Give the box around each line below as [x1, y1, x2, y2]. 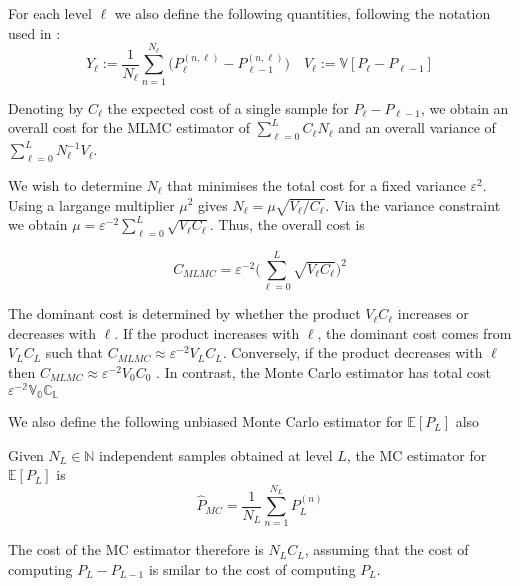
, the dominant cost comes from [317, 322, 512, 343]
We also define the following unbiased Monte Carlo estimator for [8, 411, 403, 432]
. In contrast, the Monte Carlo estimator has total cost [156, 361, 491, 382]
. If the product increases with [114, 322, 300, 343]
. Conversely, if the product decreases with [222, 342, 483, 363]
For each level [8, 3, 92, 23]
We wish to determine [8, 174, 142, 195]
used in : [8, 22, 61, 43]
